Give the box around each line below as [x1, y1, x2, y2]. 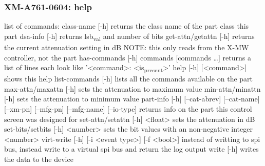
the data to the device [4, 154, 73, 164]
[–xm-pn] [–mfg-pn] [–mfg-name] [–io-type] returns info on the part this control [4, 103, 252, 114]
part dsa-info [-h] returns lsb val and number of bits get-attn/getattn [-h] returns [4, 30, 255, 43]
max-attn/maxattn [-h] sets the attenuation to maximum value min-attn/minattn [4, 83, 261, 94]
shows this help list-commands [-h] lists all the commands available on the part [4, 73, 253, 84]
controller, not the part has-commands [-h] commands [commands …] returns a [4, 52, 251, 63]
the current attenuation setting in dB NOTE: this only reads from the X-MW [4, 42, 249, 52]
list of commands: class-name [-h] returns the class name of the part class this [4, 20, 249, 31]
